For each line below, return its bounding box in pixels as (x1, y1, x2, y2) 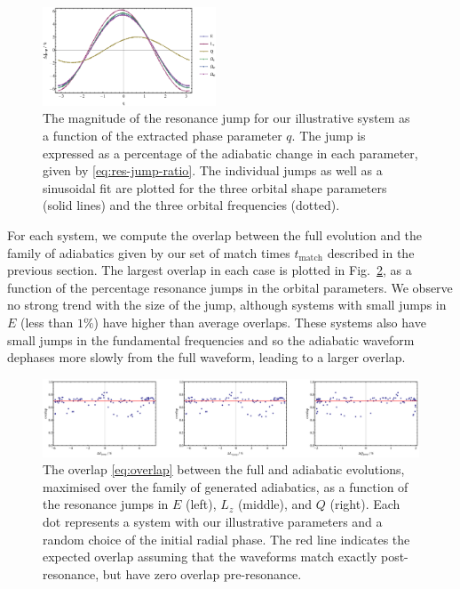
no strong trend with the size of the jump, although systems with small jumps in (7, 295, 447, 314)
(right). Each (329, 495, 401, 513)
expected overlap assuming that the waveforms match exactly (43, 547, 377, 566)
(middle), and (237, 495, 313, 513)
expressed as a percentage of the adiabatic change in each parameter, (43, 143, 418, 162)
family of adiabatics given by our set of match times (7, 243, 290, 262)
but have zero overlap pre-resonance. (102, 564, 302, 583)
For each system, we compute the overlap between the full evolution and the (7, 226, 423, 244)
